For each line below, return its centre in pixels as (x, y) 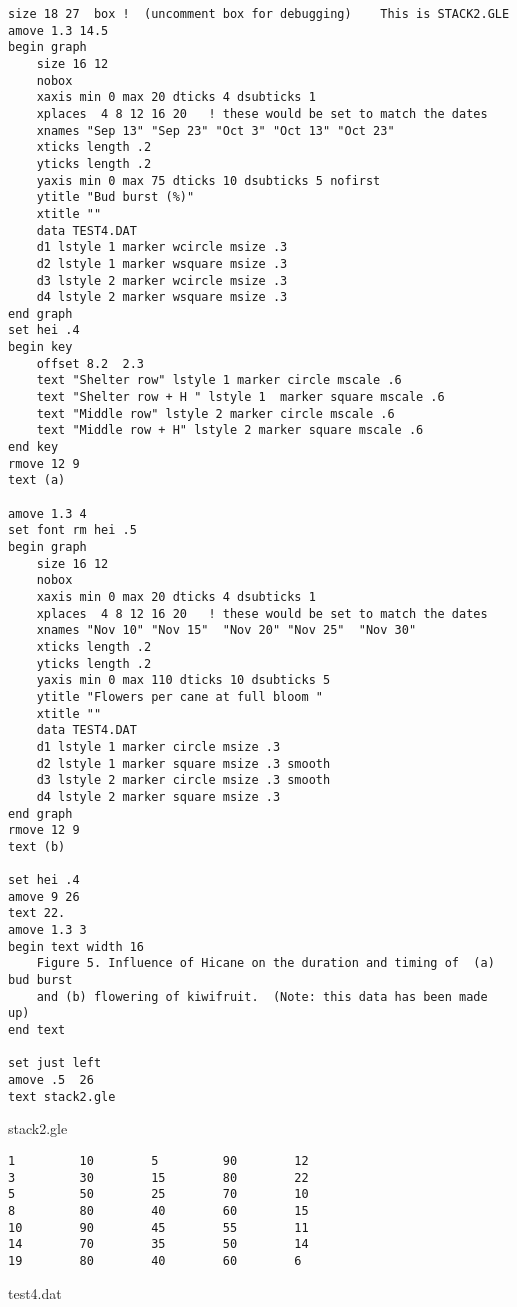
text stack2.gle (62, 1096)
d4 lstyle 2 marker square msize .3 (158, 796)
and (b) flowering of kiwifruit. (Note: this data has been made (262, 996)
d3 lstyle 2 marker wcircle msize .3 (162, 280)
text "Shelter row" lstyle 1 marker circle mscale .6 (219, 380)
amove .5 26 (51, 1080)
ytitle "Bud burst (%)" (115, 197)
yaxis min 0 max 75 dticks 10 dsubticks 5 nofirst (208, 180)
